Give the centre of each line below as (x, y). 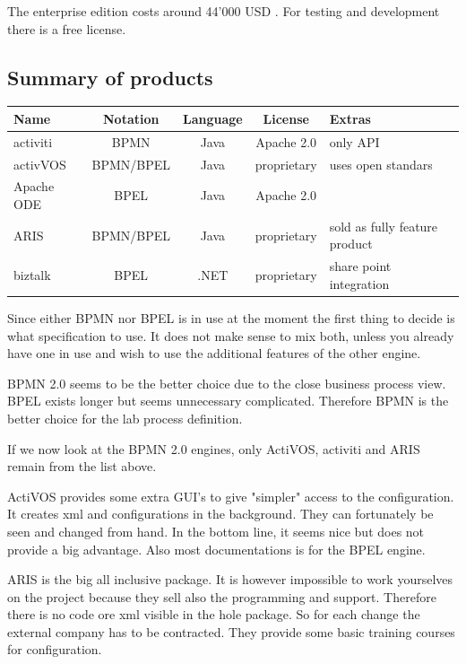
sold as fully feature (384, 226)
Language (212, 118)
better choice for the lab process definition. (125, 418)
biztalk (32, 275)
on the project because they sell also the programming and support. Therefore (222, 596)
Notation (131, 118)
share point (360, 266)
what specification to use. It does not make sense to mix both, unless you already (231, 335)
